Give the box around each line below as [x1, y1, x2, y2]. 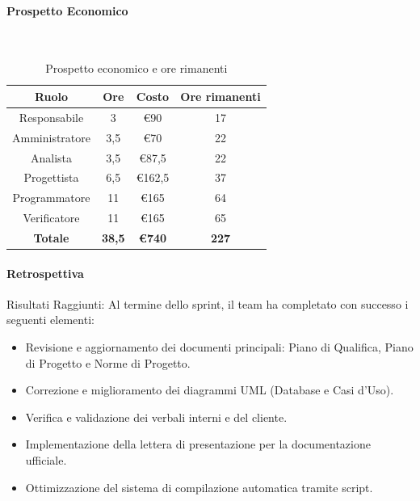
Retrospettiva [6, 264, 84, 281]
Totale [33, 229, 69, 246]
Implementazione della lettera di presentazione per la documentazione [25, 436, 371, 453]
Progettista [23, 169, 79, 186]
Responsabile [19, 108, 84, 125]
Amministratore [12, 128, 90, 145]
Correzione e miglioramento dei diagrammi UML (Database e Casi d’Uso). [25, 381, 394, 398]
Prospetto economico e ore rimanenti [45, 60, 228, 77]
